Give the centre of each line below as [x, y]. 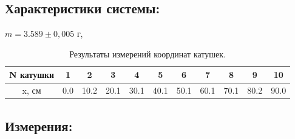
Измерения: [39, 125]
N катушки [32, 75]
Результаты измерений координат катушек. [147, 53]
